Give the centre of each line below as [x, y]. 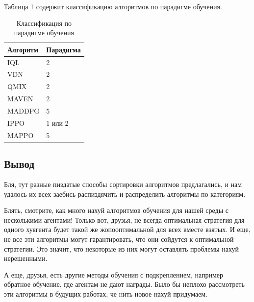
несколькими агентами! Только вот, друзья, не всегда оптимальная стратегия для [124, 220]
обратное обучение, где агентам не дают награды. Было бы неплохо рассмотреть [124, 284]
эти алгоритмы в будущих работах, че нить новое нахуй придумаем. [106, 293]
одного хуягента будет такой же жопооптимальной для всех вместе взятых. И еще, [127, 229]
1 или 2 [57, 123]
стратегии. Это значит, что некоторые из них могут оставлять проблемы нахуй [122, 248]
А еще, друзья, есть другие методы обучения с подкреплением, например [114, 274]
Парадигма [63, 49]
